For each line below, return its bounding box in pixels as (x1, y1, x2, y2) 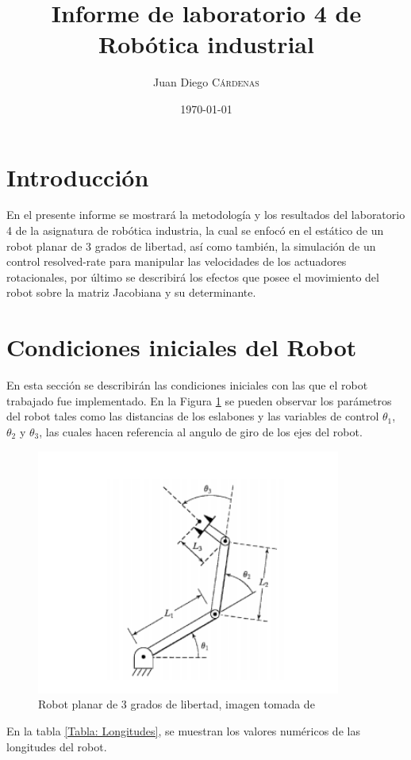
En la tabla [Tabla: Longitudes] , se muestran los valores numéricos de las (6, 722, 360, 739)
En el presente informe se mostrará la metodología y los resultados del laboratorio (6, 206, 405, 223)
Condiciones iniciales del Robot (6, 331, 357, 363)
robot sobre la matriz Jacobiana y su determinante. (6, 284, 256, 301)
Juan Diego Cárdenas (153, 74, 259, 90)
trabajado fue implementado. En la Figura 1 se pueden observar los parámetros (6, 392, 392, 409)
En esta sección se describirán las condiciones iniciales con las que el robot (6, 377, 368, 393)
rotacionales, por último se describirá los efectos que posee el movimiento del (6, 268, 379, 285)
